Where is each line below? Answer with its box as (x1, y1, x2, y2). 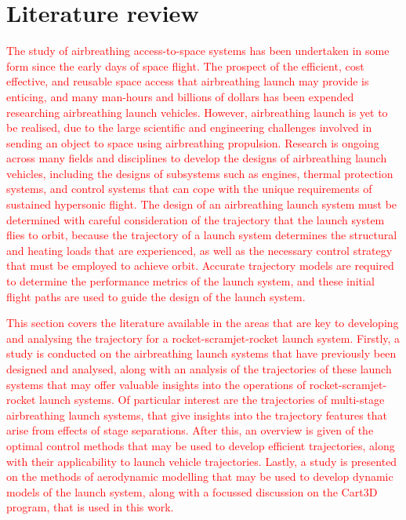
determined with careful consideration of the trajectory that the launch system (6, 211, 385, 227)
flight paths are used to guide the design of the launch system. (6, 288, 306, 304)
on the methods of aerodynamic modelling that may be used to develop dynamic (6, 468, 393, 485)
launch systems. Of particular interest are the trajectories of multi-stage (39, 391, 385, 408)
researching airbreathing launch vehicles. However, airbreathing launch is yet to (6, 104, 388, 120)
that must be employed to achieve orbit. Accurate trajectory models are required (6, 257, 394, 274)
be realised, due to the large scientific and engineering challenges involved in (6, 119, 372, 136)
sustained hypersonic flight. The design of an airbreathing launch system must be (6, 196, 397, 213)
